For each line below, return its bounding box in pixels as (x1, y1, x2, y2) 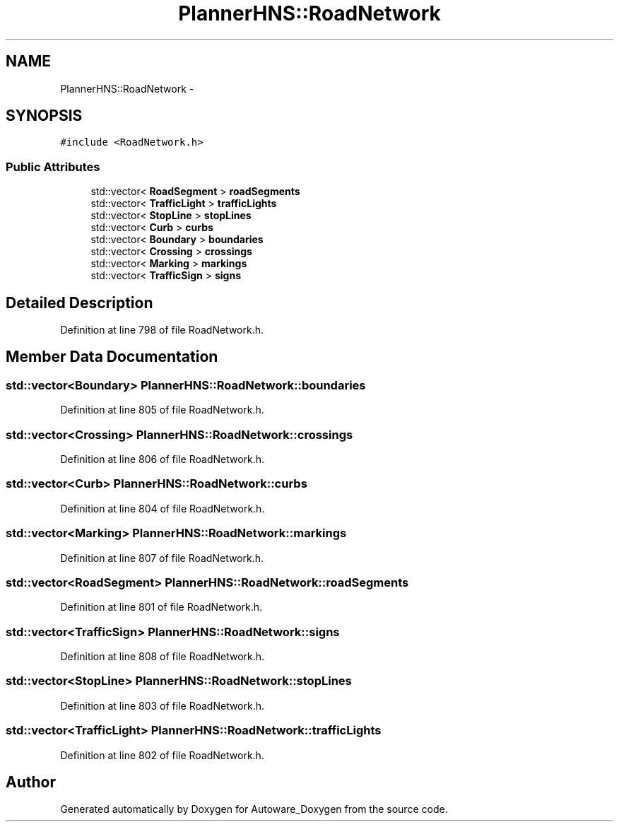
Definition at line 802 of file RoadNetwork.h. (60, 749, 264, 761)
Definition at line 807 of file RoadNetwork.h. (60, 551, 264, 564)
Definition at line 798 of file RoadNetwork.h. (60, 324, 264, 336)
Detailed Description (6, 293, 153, 312)
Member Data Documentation (6, 348, 218, 366)
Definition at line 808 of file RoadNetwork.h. (60, 650, 265, 662)
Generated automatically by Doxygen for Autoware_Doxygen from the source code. (60, 803, 448, 816)
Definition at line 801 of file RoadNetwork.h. (60, 601, 263, 614)
